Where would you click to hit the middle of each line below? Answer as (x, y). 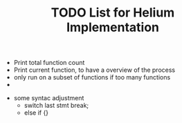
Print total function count (49, 63)
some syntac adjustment (49, 98)
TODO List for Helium (113, 13)
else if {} (36, 113)
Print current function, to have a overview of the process (94, 70)
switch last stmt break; (56, 106)
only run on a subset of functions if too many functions (92, 77)
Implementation (113, 27)
